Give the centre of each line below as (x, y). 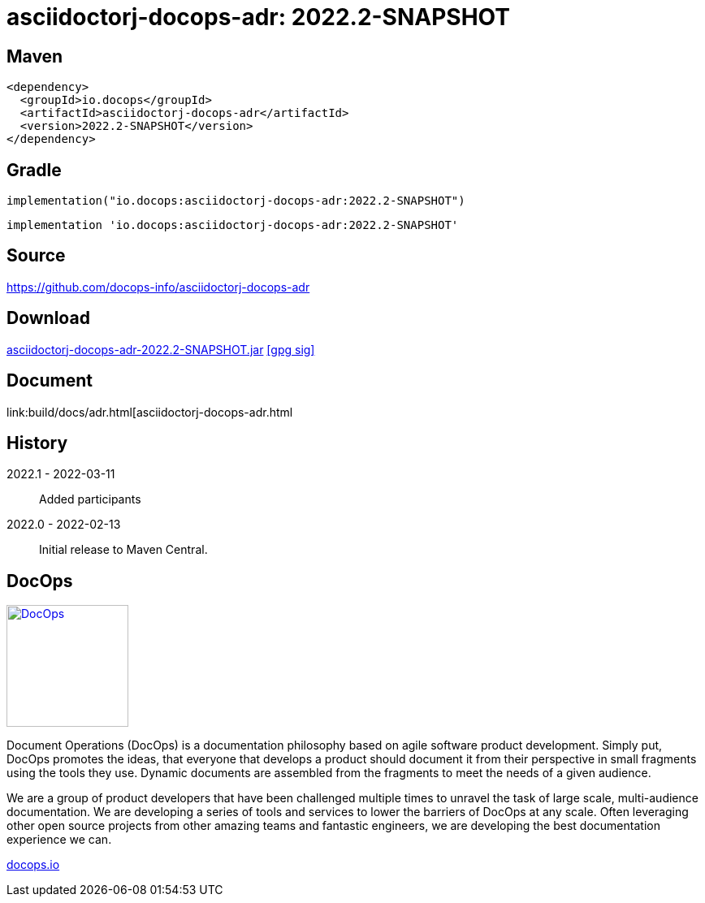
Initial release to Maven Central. (123, 550)
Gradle (34, 170)
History (37, 443)
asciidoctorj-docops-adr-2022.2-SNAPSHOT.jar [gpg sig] (161, 349)
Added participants (90, 499)
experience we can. (59, 840)
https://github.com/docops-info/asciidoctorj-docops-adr (158, 287)
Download (48, 318)
